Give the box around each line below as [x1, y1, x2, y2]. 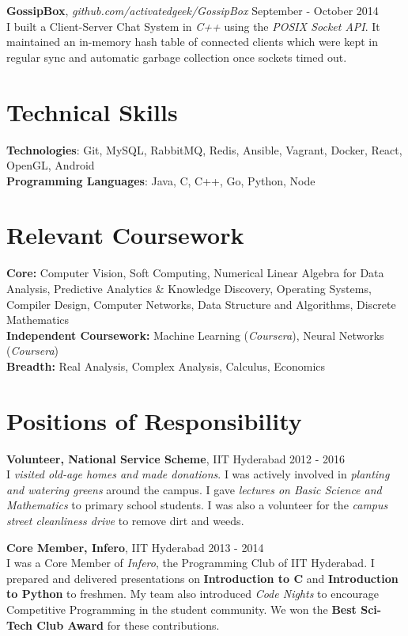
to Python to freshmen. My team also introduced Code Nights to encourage [6, 585, 379, 602]
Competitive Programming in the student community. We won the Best [6, 601, 357, 618]
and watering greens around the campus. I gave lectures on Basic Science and [6, 481, 382, 497]
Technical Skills [6, 95, 178, 128]
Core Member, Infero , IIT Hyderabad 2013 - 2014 [6, 539, 264, 555]
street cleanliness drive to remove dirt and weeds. [6, 512, 244, 529]
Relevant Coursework [6, 219, 244, 251]
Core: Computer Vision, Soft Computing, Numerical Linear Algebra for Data [6, 265, 384, 281]
